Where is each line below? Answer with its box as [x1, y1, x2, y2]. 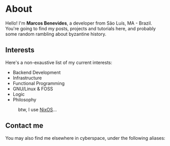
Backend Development [12, 69, 61, 75]
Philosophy [12, 96, 37, 102]
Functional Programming [12, 80, 65, 86]
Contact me [5, 121, 44, 130]
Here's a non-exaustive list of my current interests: [5, 59, 113, 66]
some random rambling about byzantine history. [5, 31, 107, 37]
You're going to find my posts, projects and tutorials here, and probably [5, 25, 156, 31]
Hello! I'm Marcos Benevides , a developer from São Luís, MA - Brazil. [5, 20, 153, 26]
